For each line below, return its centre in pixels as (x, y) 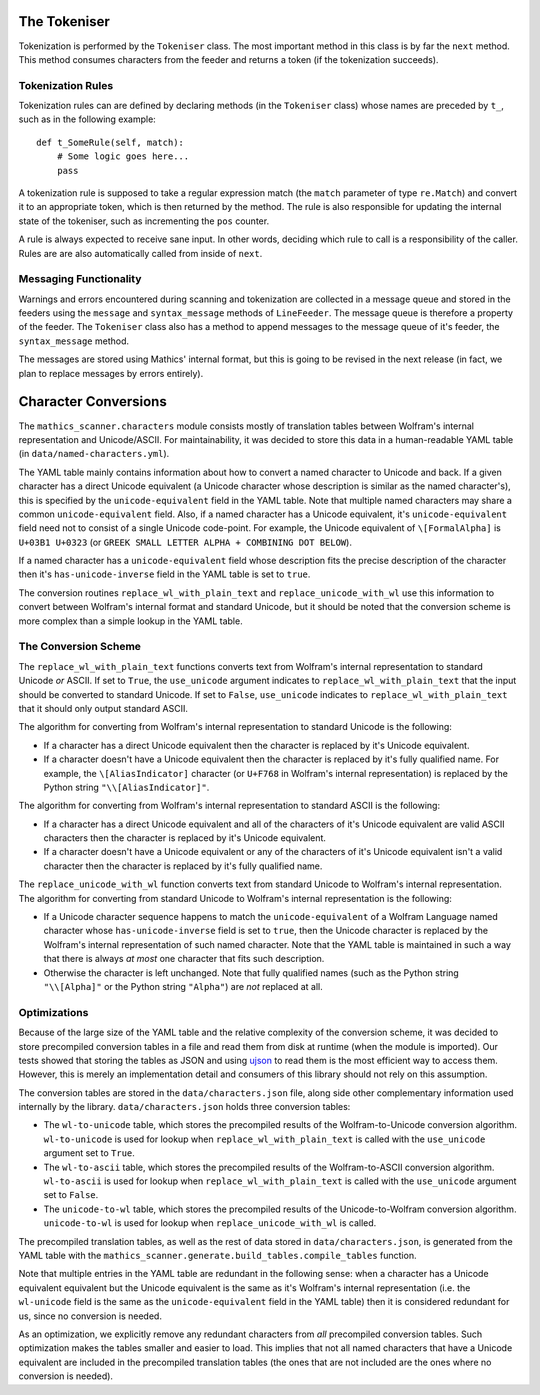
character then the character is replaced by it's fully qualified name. (183, 866)
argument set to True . (89, 1153)
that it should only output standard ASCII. (103, 708)
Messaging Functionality (80, 279)
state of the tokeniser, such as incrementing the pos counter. (144, 221)
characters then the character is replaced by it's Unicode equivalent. (185, 838)
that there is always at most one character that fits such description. (184, 959)
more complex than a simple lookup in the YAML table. (131, 621)
